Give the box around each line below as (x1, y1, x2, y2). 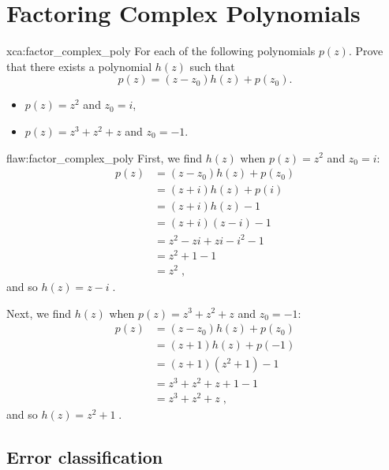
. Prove (348, 43, 383, 59)
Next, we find (6, 304, 72, 321)
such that (189, 58, 235, 74)
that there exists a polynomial (6, 58, 152, 74)
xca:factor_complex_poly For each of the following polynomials (6, 43, 316, 59)
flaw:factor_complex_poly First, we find (6, 149, 203, 166)
